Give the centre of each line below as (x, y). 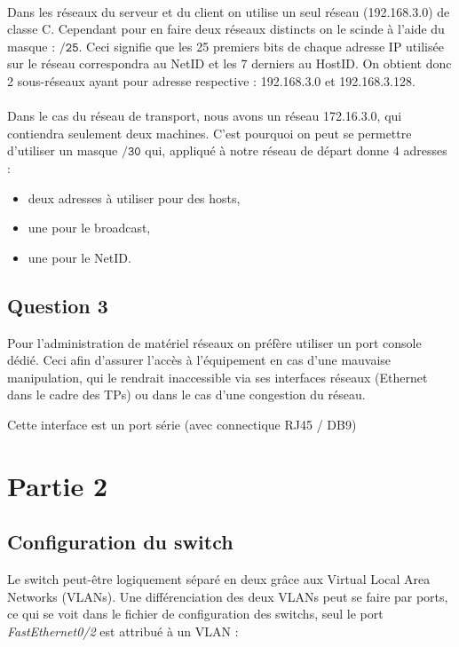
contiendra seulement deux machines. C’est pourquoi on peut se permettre (210, 133)
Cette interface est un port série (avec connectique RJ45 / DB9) (182, 424)
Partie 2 (58, 485)
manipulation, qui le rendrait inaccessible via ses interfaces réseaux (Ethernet (218, 377)
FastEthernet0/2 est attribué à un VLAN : (123, 631)
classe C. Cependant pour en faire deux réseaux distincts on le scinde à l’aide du (226, 29)
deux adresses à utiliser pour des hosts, (134, 197)
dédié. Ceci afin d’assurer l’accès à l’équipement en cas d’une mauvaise (199, 360)
